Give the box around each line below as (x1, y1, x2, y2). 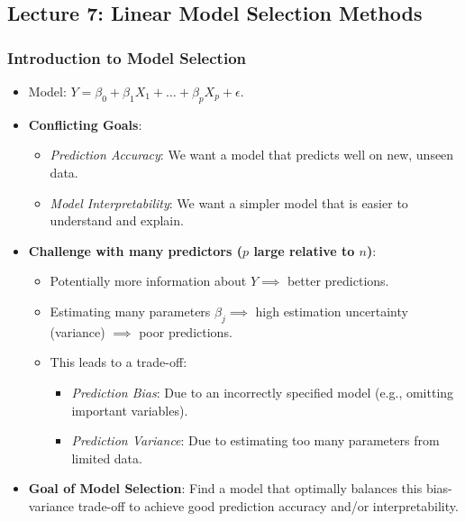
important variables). (71, 400, 188, 419)
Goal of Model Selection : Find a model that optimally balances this (28, 479, 423, 498)
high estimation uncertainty (255, 301, 408, 320)
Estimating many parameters (50, 301, 211, 320)
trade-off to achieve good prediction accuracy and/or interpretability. (77, 496, 459, 515)
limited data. (71, 448, 142, 467)
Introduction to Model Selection (7, 46, 246, 69)
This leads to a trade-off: (50, 353, 187, 371)
